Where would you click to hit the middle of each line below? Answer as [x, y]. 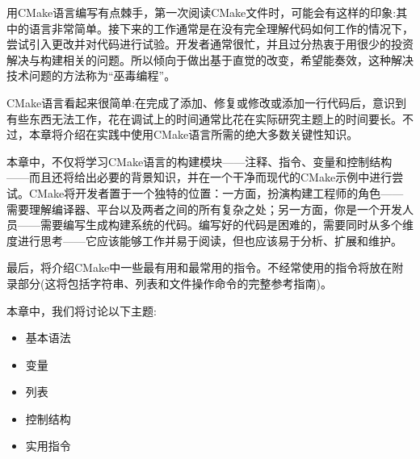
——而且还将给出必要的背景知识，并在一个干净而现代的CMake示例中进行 [199, 177]
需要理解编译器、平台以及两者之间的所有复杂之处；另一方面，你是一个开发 [204, 209]
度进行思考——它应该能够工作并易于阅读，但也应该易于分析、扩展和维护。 [204, 240]
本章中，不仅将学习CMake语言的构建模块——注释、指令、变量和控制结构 [199, 161]
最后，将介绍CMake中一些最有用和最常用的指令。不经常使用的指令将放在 [199, 267]
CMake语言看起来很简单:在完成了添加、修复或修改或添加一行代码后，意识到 [207, 102]
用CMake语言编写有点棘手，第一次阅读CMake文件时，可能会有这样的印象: [202, 12]
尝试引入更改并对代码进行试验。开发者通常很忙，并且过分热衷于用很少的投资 [210, 44]
